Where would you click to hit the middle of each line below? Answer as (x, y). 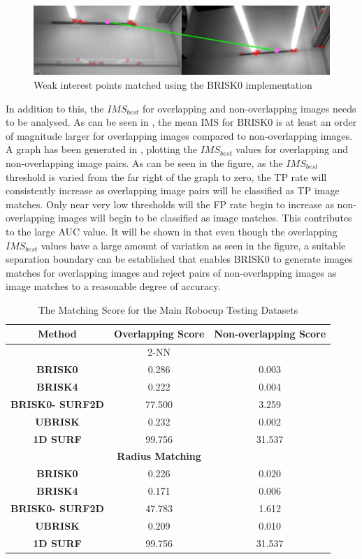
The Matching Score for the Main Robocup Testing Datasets (168, 309)
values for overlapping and (292, 149)
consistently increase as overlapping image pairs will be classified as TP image (173, 190)
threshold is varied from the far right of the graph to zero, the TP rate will (166, 176)
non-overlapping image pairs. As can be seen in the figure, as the (144, 162)
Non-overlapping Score (270, 334)
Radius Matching (159, 456)
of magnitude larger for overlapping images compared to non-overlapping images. (179, 135)
